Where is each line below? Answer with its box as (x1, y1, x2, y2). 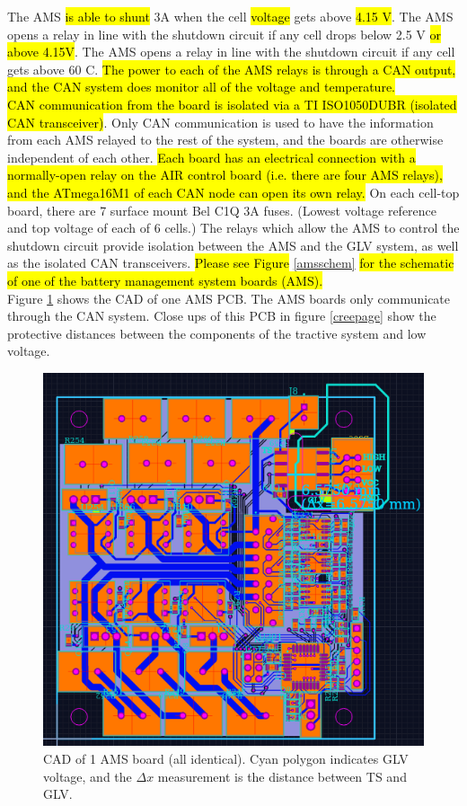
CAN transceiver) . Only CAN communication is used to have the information (7, 112, 434, 131)
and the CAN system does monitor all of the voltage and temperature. (7, 77, 395, 96)
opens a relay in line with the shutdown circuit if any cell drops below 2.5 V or (7, 24, 442, 43)
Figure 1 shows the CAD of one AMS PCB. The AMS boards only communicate (7, 288, 451, 307)
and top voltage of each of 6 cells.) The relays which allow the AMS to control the (7, 218, 460, 237)
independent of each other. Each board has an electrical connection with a (7, 147, 416, 166)
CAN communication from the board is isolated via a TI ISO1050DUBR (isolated (7, 94, 457, 113)
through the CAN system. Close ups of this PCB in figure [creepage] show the (7, 306, 436, 325)
